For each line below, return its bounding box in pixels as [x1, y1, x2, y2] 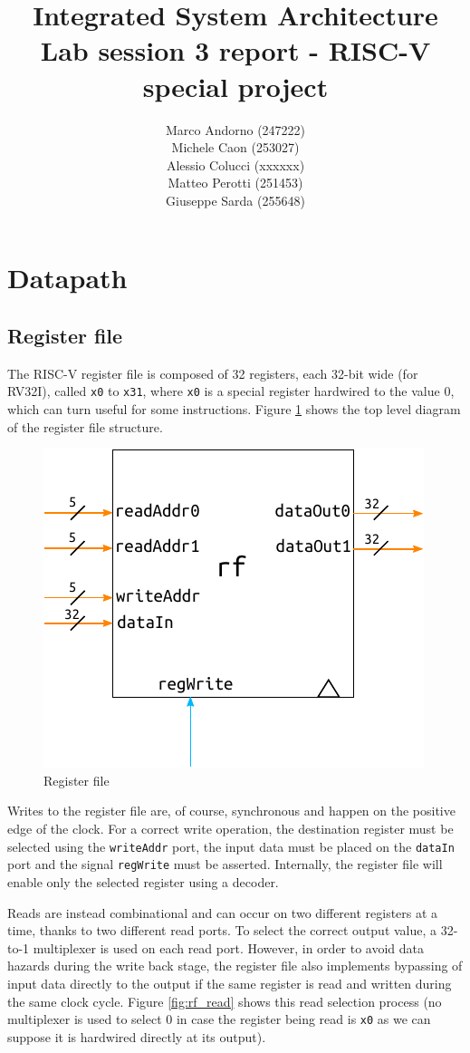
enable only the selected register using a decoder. [7, 872, 279, 891]
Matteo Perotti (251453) [168, 173, 303, 192]
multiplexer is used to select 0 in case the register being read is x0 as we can [7, 1010, 431, 1029]
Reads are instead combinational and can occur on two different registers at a [7, 903, 438, 922]
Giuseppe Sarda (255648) [166, 190, 305, 209]
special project [142, 67, 329, 104]
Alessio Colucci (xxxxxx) [166, 155, 305, 174]
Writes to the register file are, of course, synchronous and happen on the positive [7, 801, 456, 820]
